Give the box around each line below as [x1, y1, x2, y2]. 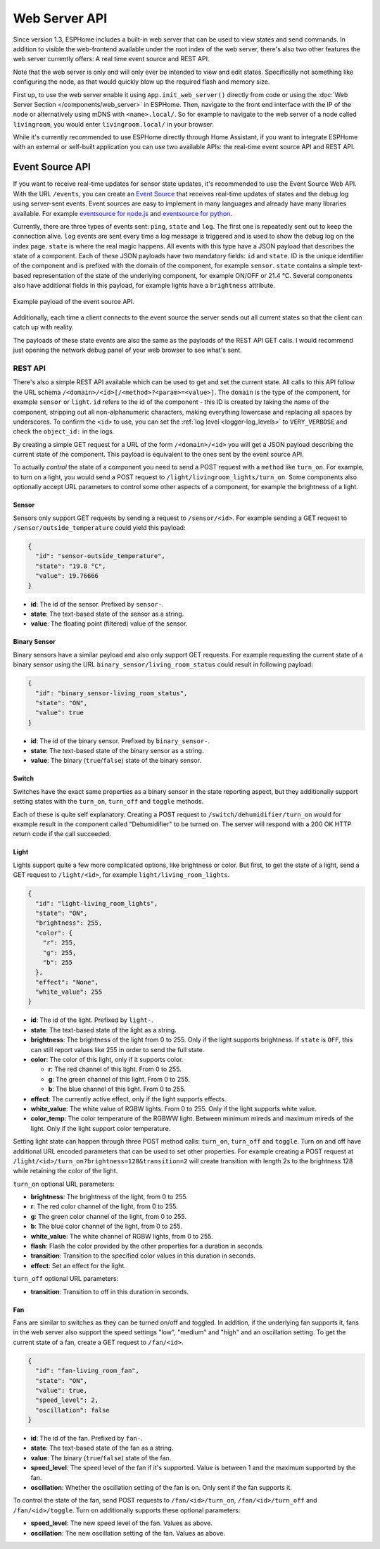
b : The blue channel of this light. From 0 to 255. [48, 1085, 186, 1094]
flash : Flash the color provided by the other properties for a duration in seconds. [30, 1242, 264, 1251]
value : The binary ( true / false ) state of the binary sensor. [30, 757, 202, 765]
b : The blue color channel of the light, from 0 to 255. [30, 1222, 182, 1231]
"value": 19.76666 [35, 572, 99, 580]
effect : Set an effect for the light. [30, 1261, 126, 1270]
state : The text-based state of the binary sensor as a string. [30, 747, 204, 755]
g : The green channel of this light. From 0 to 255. [48, 1075, 190, 1083]
